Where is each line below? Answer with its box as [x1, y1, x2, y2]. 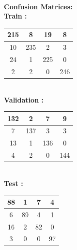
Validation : [4, 94, 44, 104]
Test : [4, 178, 23, 188]
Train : [4, 11, 27, 21]
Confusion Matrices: [4, 1, 73, 11]
